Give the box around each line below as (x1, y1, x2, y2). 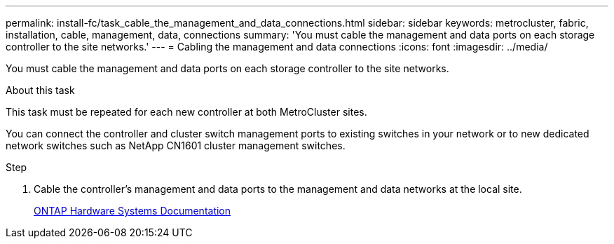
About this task (6, 84, 75, 96)
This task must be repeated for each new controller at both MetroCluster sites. (6, 106, 367, 118)
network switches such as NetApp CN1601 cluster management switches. (6, 140, 346, 151)
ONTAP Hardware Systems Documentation (34, 205, 231, 217)
